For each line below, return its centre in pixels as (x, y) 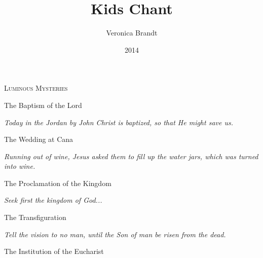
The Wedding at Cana (39, 139)
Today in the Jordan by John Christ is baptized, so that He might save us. (119, 122)
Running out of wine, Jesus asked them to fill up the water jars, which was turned (131, 156)
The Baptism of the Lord (43, 105)
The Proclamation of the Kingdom (58, 183)
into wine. (20, 166)
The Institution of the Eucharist (54, 251)
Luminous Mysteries (36, 88)
